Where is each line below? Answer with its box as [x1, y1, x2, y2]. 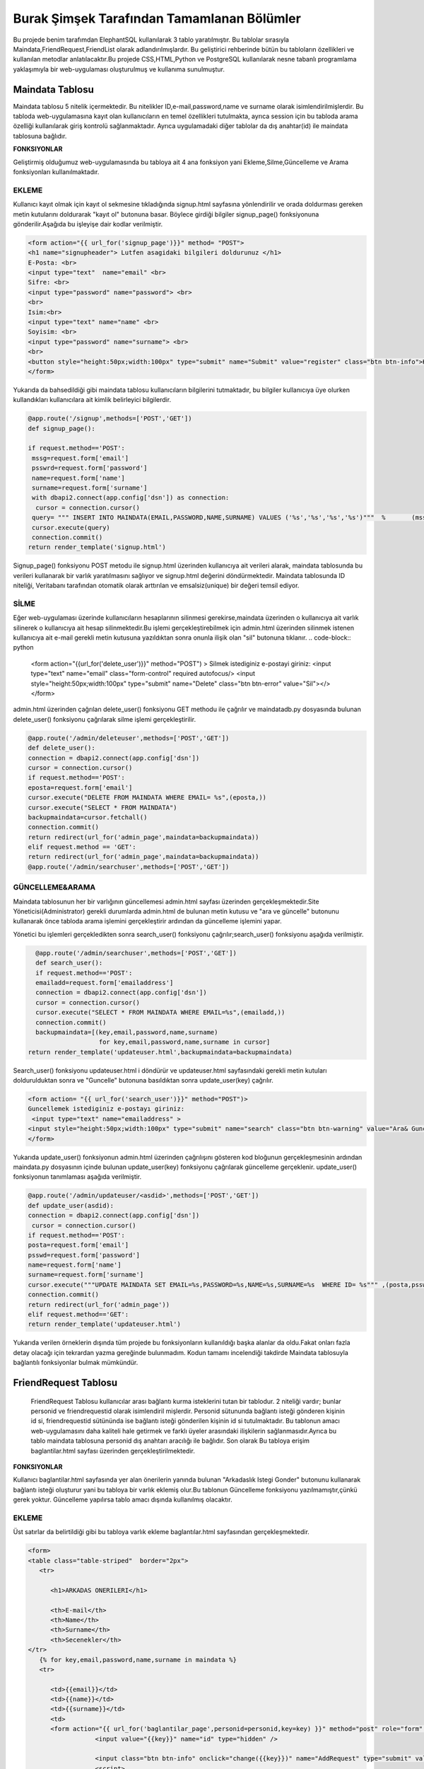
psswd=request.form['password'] [28, 1251, 141, 1259]
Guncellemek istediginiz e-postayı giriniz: [28, 1105, 185, 1113]
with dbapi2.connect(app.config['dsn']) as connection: [32, 494, 230, 502]
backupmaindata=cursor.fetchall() [28, 813, 148, 821]
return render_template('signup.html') [28, 543, 166, 551]
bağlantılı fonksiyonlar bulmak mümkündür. [13, 1359, 139, 1367]
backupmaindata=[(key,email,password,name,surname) [35, 1028, 218, 1036]
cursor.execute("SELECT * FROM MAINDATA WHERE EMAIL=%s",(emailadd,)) [35, 1008, 285, 1017]
